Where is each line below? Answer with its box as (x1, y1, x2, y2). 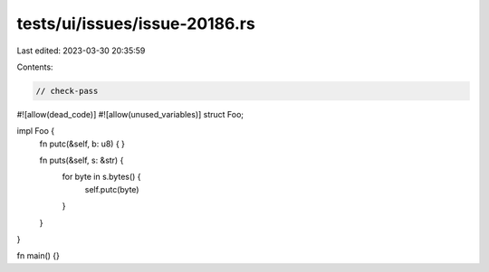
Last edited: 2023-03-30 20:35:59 (16, 45, 146, 56)
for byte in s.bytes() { (62, 172, 141, 183)
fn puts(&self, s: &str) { (39, 155, 124, 166)
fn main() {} (16, 250, 61, 261)
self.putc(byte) (84, 183, 139, 194)
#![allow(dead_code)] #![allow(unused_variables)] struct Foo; (16, 108, 244, 119)
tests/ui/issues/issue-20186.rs (16, 14, 255, 33)
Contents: (16, 61, 53, 72)
